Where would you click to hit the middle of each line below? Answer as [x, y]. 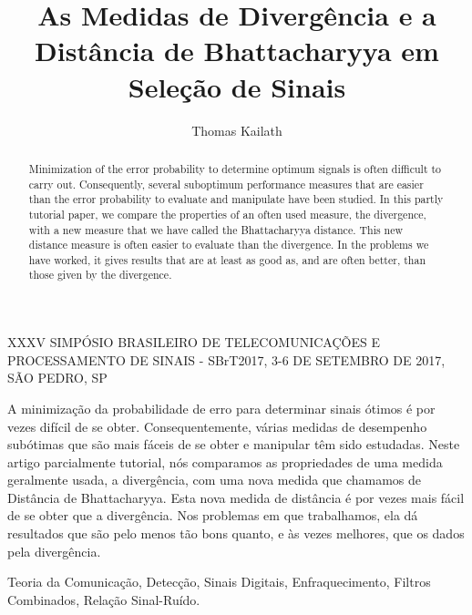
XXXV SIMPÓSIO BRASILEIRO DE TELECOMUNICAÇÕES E [194, 342]
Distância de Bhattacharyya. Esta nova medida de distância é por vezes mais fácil [236, 497]
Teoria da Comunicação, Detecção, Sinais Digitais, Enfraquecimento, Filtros [219, 582]
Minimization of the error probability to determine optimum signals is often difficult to [235, 168]
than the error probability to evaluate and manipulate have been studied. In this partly [236, 199]
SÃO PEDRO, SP [57, 378]
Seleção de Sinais [237, 86]
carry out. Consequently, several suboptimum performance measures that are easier [226, 184]
